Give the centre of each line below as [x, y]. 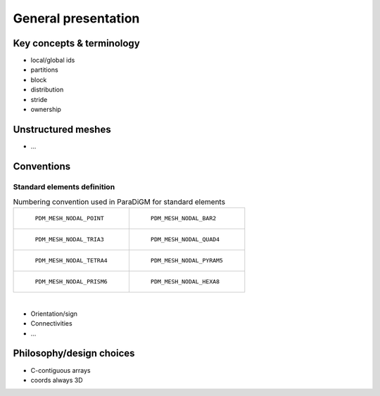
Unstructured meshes [62, 129]
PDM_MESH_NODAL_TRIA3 [70, 239]
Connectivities [52, 324]
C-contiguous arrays [61, 370]
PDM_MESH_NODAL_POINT [70, 218]
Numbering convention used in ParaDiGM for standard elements [119, 202]
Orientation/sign [54, 314]
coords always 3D [57, 380]
